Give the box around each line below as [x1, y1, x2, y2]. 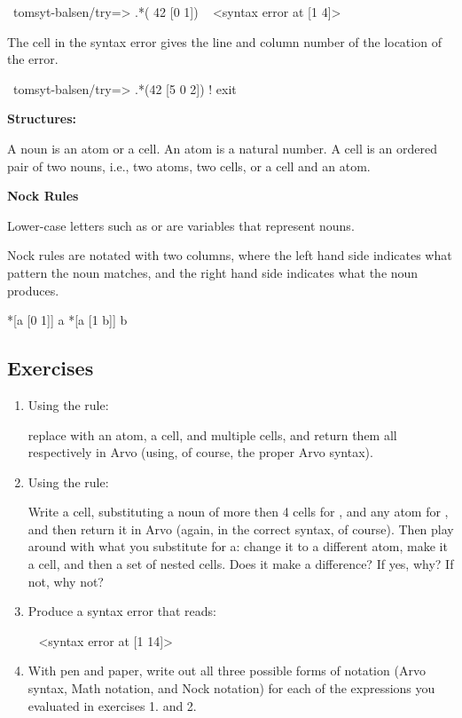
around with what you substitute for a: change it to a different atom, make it [27, 537, 448, 556]
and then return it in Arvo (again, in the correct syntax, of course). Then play [27, 519, 454, 538]
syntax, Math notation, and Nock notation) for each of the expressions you [27, 679, 435, 698]
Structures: [7, 109, 76, 128]
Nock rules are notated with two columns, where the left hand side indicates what [7, 246, 452, 264]
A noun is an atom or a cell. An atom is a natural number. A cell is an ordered [7, 138, 437, 157]
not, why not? [27, 572, 104, 590]
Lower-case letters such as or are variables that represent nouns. [7, 216, 355, 234]
